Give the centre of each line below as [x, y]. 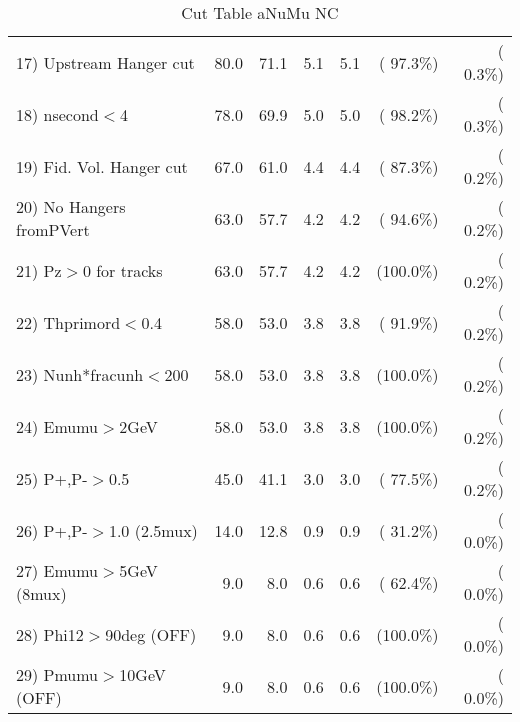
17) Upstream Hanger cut [105, 62]
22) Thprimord [68, 322]
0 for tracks [122, 270]
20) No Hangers [71, 206]
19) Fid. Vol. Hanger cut [102, 166]
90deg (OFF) [151, 634]
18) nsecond [57, 114]
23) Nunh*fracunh [80, 374]
